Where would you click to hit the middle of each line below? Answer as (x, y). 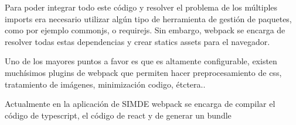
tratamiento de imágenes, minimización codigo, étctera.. (105, 84)
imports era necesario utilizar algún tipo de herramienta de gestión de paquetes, (148, 18)
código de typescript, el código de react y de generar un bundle (118, 115)
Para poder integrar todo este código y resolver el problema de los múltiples (141, 7)
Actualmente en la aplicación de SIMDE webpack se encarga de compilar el (140, 104)
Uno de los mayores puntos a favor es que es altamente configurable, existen (141, 61)
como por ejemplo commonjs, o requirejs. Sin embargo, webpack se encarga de (145, 30)
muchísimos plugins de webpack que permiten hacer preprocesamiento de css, (143, 72)
